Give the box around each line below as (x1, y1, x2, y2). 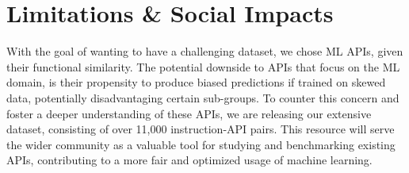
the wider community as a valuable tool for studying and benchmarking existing (6, 136, 396, 152)
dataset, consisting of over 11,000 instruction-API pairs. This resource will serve (6, 121, 395, 137)
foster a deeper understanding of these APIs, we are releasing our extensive (6, 105, 372, 121)
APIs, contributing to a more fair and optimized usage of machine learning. (6, 152, 373, 168)
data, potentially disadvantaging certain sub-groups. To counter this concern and (6, 89, 399, 106)
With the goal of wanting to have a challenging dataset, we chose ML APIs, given (6, 43, 403, 60)
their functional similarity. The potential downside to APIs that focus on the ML (6, 58, 400, 75)
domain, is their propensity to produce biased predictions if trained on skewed (6, 74, 386, 90)
